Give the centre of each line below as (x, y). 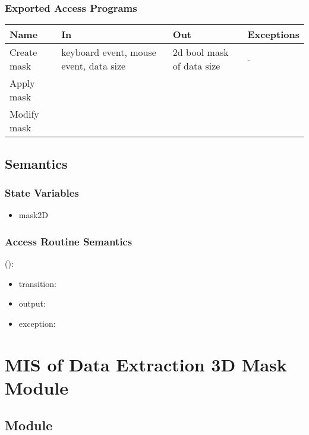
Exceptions (273, 34)
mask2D (34, 215)
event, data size (94, 66)
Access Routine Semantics (69, 241)
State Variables (42, 192)
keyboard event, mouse (109, 52)
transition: (37, 283)
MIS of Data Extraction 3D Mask (146, 364)
